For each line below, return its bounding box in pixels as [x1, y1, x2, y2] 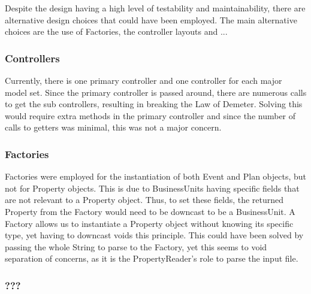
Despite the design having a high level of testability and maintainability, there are [5, 2, 306, 14]
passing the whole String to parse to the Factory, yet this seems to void [5, 240, 267, 253]
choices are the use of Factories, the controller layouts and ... [5, 25, 228, 38]
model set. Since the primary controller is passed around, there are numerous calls [5, 86, 307, 98]
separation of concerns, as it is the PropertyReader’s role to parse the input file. [5, 252, 298, 265]
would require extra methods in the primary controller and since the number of [5, 109, 296, 122]
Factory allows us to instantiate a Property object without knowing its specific [5, 217, 294, 229]
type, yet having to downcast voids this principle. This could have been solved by [5, 229, 304, 241]
